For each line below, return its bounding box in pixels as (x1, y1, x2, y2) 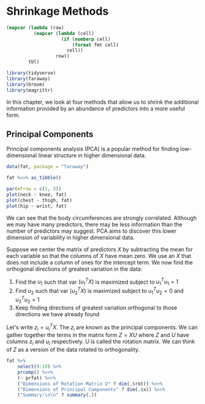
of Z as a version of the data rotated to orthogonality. (6, 346, 140, 354)
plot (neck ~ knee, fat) (6, 192, 67, 198)
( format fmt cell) (72, 42, 119, 48)
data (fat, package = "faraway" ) (6, 164, 89, 170)
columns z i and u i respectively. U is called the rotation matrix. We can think (6, 338, 195, 347)
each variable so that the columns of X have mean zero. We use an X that (6, 252, 192, 259)
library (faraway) (6, 76, 51, 82)
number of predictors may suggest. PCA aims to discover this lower (6, 227, 177, 235)
